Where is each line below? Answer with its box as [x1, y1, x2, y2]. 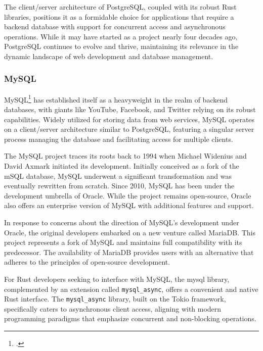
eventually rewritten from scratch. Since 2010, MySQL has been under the [4, 180, 235, 191]
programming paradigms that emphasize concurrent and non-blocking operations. [4, 313, 256, 324]
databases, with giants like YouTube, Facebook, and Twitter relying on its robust [4, 104, 256, 115]
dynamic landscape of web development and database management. [4, 51, 213, 61]
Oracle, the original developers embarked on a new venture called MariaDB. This [4, 227, 255, 237]
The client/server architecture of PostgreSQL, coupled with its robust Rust [4, 2, 237, 12]
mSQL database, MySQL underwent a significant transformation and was [4, 170, 232, 181]
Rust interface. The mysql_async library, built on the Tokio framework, [4, 293, 226, 304]
